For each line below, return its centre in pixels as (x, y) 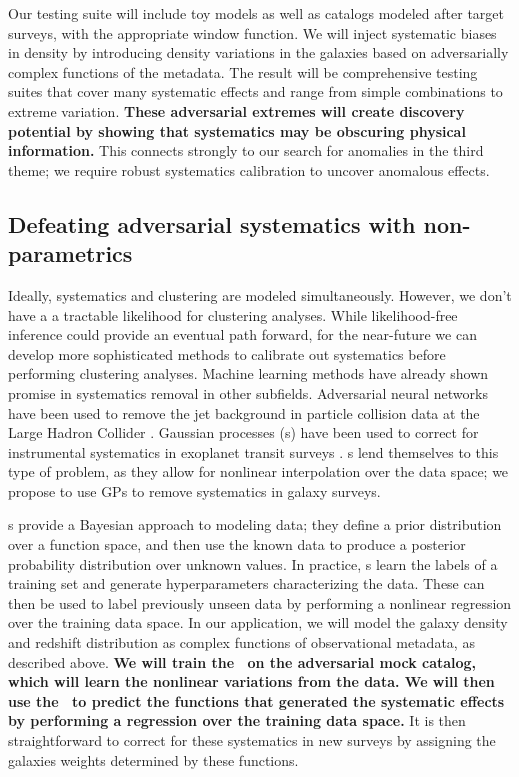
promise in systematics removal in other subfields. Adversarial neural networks (248, 392)
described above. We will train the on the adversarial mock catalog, (242, 661)
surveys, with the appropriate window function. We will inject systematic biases (252, 32)
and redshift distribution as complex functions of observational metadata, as (241, 642)
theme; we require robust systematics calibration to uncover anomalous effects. (249, 169)
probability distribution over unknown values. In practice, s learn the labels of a (253, 563)
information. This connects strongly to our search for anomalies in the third (246, 150)
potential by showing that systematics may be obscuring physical (237, 130)
